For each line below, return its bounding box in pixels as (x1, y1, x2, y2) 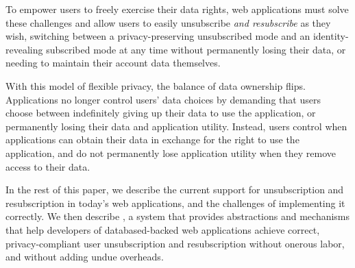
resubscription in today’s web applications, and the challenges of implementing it (5, 195, 345, 210)
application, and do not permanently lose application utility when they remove (5, 145, 336, 160)
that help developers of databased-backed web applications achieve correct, (5, 222, 320, 236)
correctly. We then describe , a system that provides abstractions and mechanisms (5, 209, 350, 223)
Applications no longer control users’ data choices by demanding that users (5, 92, 321, 106)
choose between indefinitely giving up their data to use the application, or (5, 106, 316, 120)
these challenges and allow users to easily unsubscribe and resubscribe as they (5, 15, 331, 29)
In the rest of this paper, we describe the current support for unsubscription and (5, 182, 344, 197)
